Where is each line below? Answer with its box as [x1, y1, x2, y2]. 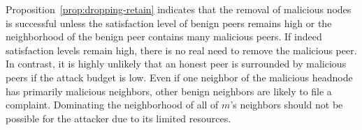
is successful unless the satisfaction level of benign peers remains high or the [6, 15, 332, 30]
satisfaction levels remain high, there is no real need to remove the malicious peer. [6, 42, 357, 57]
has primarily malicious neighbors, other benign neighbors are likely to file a [6, 83, 332, 98]
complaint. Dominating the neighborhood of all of [6, 97, 219, 112]
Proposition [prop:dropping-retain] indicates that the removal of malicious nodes [6, 2, 352, 16]
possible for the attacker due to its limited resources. [6, 111, 231, 125]
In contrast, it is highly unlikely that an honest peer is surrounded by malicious [6, 56, 347, 71]
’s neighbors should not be [230, 97, 343, 112]
